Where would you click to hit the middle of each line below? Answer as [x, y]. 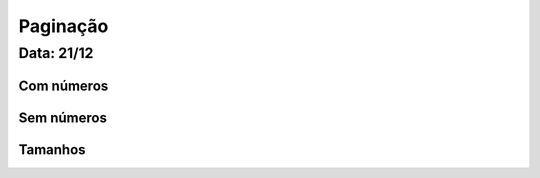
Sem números [62, 117]
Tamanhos [52, 149]
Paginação [63, 26]
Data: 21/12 [56, 53]
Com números [63, 85]
